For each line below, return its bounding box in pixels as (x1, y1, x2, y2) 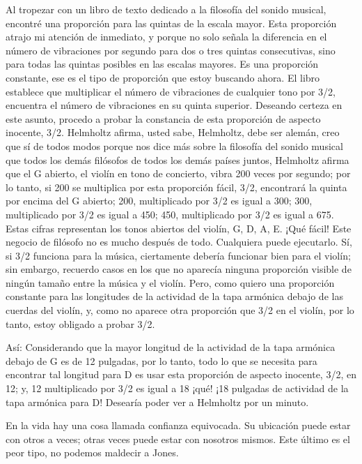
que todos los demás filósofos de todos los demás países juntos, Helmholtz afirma (6, 152, 349, 167)
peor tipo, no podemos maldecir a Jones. (6, 445, 179, 460)
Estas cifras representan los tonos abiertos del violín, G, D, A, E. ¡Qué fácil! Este (6, 220, 352, 235)
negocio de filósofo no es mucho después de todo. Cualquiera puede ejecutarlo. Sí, (6, 234, 352, 249)
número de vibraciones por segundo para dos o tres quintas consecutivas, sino (6, 43, 336, 57)
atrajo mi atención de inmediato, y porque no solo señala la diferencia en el (6, 29, 327, 44)
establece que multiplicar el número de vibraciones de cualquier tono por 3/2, (6, 84, 336, 98)
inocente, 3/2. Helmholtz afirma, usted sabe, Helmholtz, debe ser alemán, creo (6, 125, 340, 140)
